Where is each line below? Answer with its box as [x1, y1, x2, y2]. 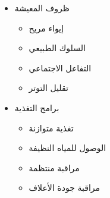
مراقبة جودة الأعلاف [29, 181, 100, 194]
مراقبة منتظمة [29, 161, 80, 174]
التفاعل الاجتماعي [29, 61, 92, 74]
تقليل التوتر [29, 81, 68, 94]
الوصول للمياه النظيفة [29, 142, 106, 154]
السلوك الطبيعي [29, 42, 86, 54]
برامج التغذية [14, 101, 59, 114]
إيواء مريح [29, 21, 64, 34]
